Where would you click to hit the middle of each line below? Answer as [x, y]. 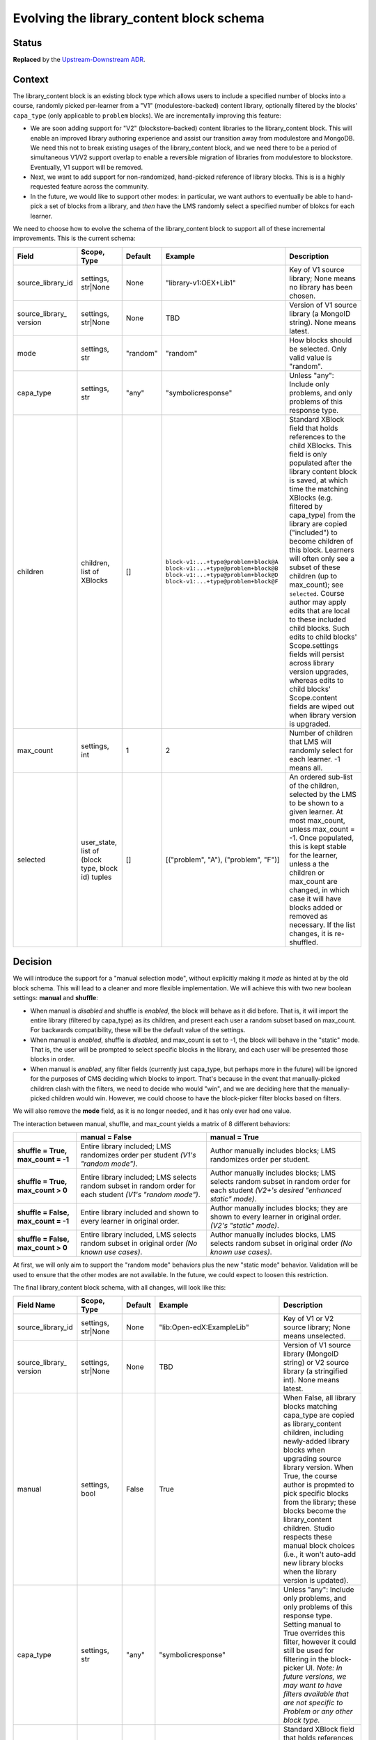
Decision [32, 962]
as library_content [312, 1424]
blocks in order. [53, 1059]
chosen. [303, 296]
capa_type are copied [319, 1415]
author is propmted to [319, 1485]
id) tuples [96, 877]
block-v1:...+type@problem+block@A [222, 561]
